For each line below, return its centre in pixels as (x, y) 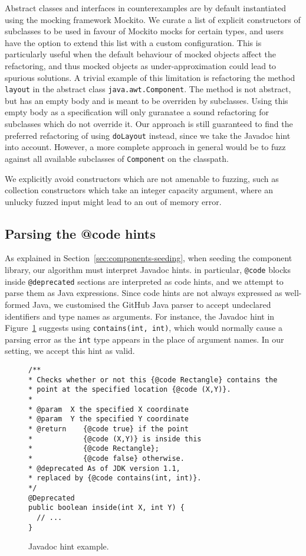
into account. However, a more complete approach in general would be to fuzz (145, 147)
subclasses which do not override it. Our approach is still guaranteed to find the (149, 123)
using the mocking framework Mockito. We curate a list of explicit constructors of (153, 19)
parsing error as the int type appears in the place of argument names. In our (144, 339)
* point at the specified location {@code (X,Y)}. (130, 390)
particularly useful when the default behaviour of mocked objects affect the (140, 54)
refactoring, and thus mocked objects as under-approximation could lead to (141, 65)
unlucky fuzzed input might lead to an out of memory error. (113, 201)
